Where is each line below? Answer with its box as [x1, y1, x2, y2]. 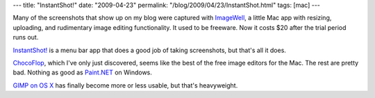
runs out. [12, 33, 39, 42]
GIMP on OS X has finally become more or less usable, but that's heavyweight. [12, 81, 238, 90]
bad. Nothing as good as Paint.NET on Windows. [12, 68, 153, 76]
